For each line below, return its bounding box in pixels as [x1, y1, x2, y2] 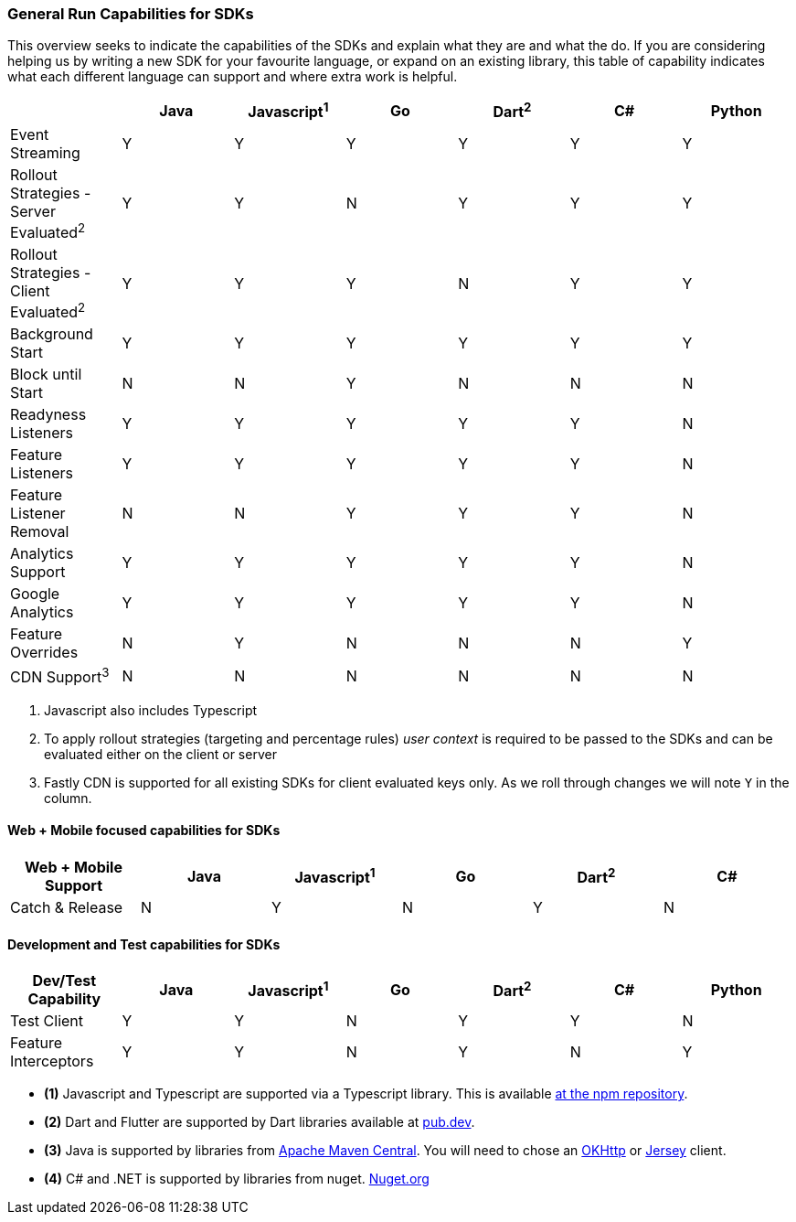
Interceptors [10, 1052, 94, 1071]
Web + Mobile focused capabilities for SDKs [7, 822, 281, 839]
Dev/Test [32, 971, 97, 991]
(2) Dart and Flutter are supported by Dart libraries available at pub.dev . [44, 1114, 475, 1131]
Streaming [10, 143, 80, 162]
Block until [10, 365, 82, 384]
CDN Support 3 [10, 665, 110, 687]
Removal [10, 522, 69, 541]
